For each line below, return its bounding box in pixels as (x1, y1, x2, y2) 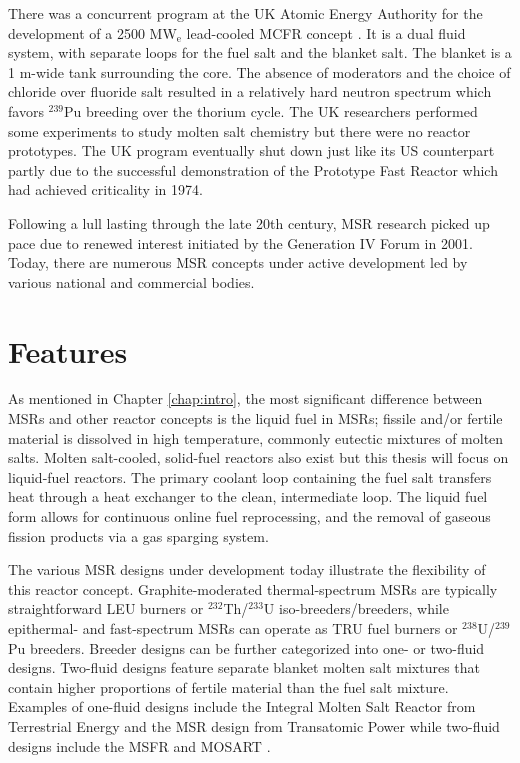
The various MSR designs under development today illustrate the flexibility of (8, 559, 486, 580)
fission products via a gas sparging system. (8, 525, 269, 546)
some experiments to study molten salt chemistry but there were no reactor (8, 120, 471, 141)
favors (8, 100, 44, 121)
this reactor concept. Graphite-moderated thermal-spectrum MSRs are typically (8, 578, 498, 599)
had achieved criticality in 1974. (8, 179, 203, 200)
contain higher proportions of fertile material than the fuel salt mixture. (8, 676, 449, 697)
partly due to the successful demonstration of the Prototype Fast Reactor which (8, 159, 498, 180)
